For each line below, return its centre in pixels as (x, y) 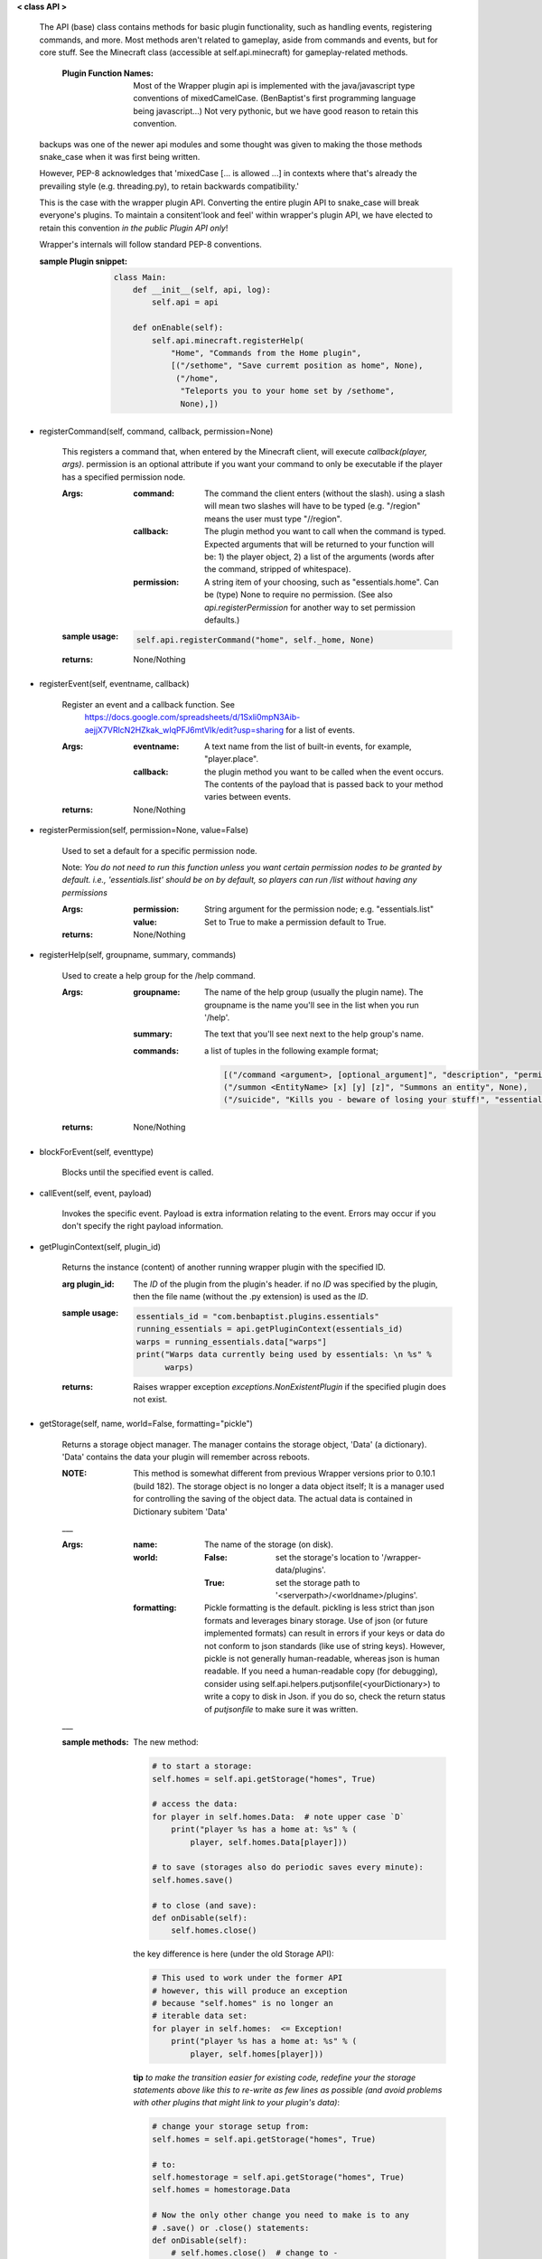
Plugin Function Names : (107, 73)
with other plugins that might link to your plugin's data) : (237, 2103)
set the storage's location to (327, 1557)
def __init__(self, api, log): (201, 290)
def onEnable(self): (178, 328)
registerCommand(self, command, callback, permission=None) (156, 431)
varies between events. (248, 797)
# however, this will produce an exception (250, 1991)
